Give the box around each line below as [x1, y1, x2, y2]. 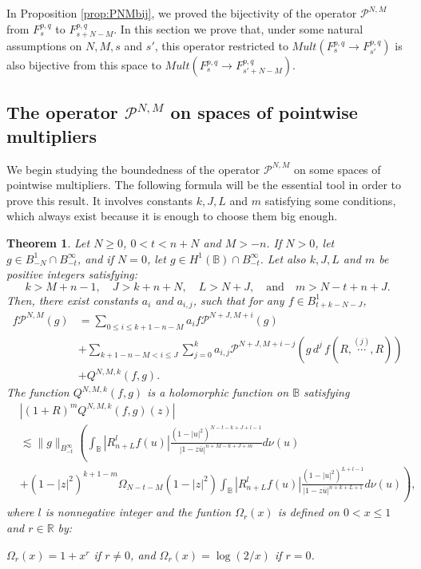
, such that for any [193, 291, 284, 308]
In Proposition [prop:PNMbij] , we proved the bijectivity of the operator [6, 5, 357, 21]
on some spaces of [293, 160, 381, 177]
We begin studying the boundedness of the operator [6, 160, 260, 177]
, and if [77, 250, 113, 267]
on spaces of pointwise [170, 100, 358, 124]
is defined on [277, 504, 340, 520]
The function [6, 384, 70, 401]
